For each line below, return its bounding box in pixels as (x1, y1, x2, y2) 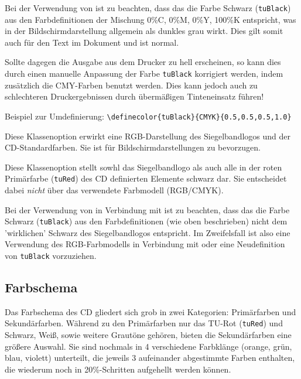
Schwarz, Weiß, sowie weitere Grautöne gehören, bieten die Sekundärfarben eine (5, 329, 292, 341)
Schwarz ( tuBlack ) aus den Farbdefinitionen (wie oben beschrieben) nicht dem (5, 215, 288, 227)
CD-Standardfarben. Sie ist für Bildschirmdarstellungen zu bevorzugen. (5, 141, 261, 153)
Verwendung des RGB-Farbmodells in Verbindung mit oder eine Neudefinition (5, 238, 285, 250)
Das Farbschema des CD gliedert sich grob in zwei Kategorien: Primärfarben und (5, 305, 296, 317)
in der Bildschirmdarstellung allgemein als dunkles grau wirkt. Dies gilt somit (5, 25, 283, 37)
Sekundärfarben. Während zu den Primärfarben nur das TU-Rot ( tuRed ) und (5, 317, 283, 329)
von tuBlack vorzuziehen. (5, 250, 97, 261)
